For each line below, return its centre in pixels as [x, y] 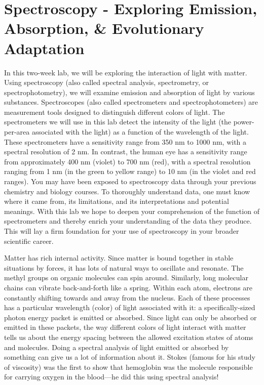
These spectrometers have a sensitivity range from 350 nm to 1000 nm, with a [125, 141]
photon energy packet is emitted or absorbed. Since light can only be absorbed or [130, 317]
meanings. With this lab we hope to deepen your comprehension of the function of [132, 211]
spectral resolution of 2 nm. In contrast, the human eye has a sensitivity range [126, 152]
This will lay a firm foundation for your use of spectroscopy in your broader [122, 231]
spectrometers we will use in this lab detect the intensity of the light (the [118, 122]
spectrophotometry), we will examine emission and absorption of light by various [129, 92]
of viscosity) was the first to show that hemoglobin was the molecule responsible [128, 367]
